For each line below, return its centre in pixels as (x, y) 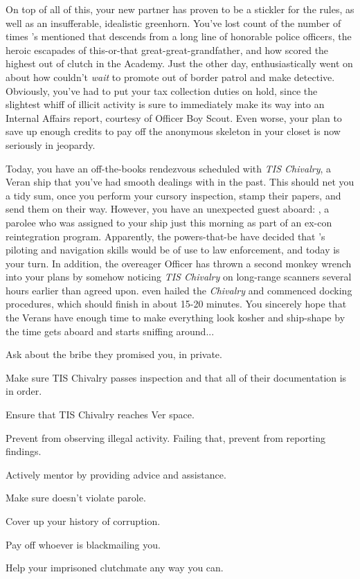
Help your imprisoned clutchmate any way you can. (115, 568)
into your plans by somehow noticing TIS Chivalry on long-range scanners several (179, 277)
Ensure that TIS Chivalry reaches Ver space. (100, 415)
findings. (24, 451)
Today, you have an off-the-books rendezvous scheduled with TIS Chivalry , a (169, 168)
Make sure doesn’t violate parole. (76, 498)
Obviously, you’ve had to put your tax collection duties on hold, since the (162, 90)
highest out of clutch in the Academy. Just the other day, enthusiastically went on (179, 63)
